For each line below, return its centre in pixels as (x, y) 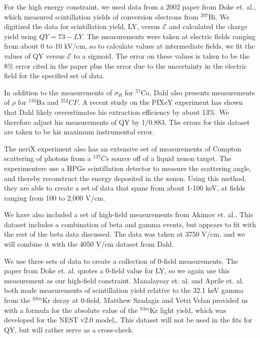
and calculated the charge (208, 26)
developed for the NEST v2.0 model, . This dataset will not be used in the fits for (128, 320)
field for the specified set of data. (54, 75)
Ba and (47, 102)
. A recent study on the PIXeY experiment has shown (160, 102)
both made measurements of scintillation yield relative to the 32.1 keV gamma (124, 290)
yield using (20, 36)
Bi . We (219, 16)
